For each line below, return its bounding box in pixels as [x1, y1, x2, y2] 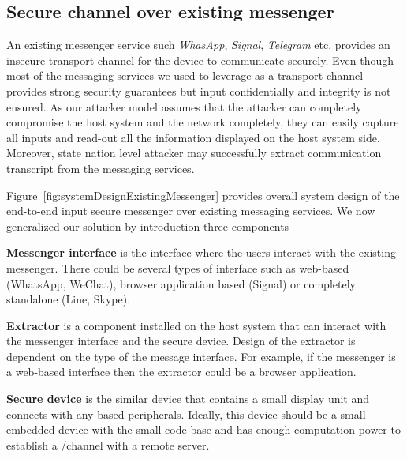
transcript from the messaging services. [6, 160, 195, 176]
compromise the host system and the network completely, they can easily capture [6, 114, 399, 130]
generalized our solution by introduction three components [6, 217, 289, 234]
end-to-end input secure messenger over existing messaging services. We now [6, 202, 375, 219]
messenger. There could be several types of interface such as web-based [6, 259, 349, 276]
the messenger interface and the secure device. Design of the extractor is [6, 333, 356, 349]
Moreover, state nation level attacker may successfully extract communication [6, 145, 382, 161]
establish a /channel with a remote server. [6, 436, 210, 453]
